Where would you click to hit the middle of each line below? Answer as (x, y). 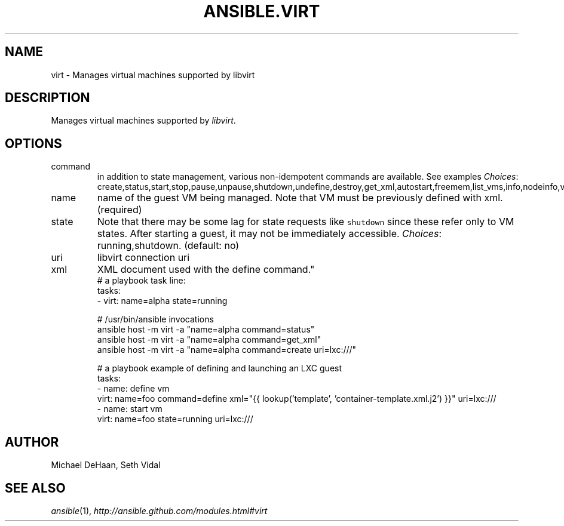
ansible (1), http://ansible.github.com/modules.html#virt (159, 510)
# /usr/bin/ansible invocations (155, 319)
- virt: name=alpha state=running (162, 301)
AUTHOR (32, 442)
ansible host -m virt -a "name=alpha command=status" (206, 330)
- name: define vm (133, 389)
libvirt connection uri (143, 258)
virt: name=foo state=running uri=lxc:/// (175, 419)
